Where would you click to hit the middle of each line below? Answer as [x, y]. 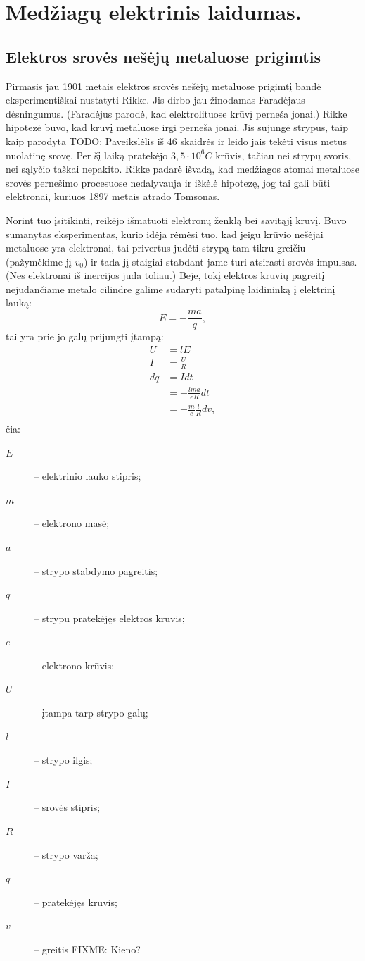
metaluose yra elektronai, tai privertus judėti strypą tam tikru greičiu [156, 248]
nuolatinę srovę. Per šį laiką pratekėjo [87, 155]
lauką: [19, 303]
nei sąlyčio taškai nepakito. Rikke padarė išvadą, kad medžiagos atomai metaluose [183, 169]
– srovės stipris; [67, 807]
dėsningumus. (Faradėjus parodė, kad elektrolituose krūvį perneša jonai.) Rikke [177, 113]
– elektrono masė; [72, 523]
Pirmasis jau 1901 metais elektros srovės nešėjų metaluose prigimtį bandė [164, 86]
